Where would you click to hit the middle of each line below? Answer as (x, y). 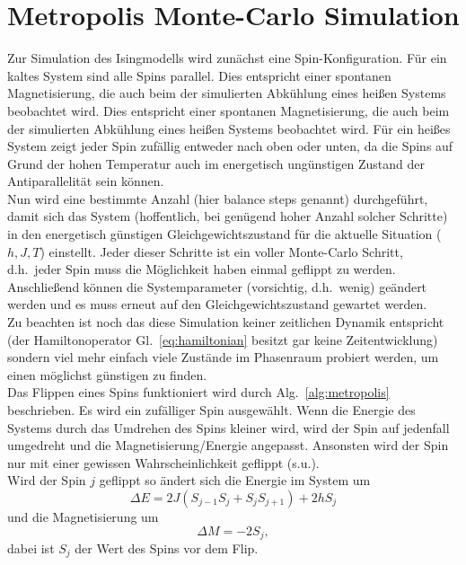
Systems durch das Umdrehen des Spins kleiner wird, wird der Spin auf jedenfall (229, 427)
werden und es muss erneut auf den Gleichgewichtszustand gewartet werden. (217, 304)
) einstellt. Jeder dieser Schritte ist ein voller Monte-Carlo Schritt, (221, 251)
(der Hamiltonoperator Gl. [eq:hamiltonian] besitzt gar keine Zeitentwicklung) (223, 339)
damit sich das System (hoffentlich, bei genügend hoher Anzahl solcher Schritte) (228, 216)
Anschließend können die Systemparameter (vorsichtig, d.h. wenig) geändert (217, 286)
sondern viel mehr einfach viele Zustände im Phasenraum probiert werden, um (223, 357)
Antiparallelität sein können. (86, 181)
